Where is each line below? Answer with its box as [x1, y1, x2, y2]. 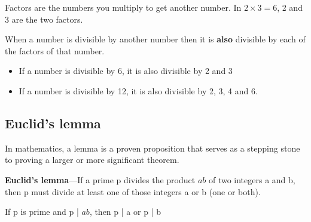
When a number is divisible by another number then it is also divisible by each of [5, 33, 306, 45]
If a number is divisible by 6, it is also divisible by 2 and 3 [19, 64, 233, 77]
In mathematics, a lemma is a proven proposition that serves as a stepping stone [5, 141, 300, 154]
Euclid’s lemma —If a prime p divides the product [5, 173, 196, 186]
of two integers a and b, [208, 173, 295, 186]
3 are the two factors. [5, 13, 83, 25]
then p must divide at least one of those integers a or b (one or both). [5, 185, 261, 198]
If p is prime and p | [5, 205, 79, 218]
